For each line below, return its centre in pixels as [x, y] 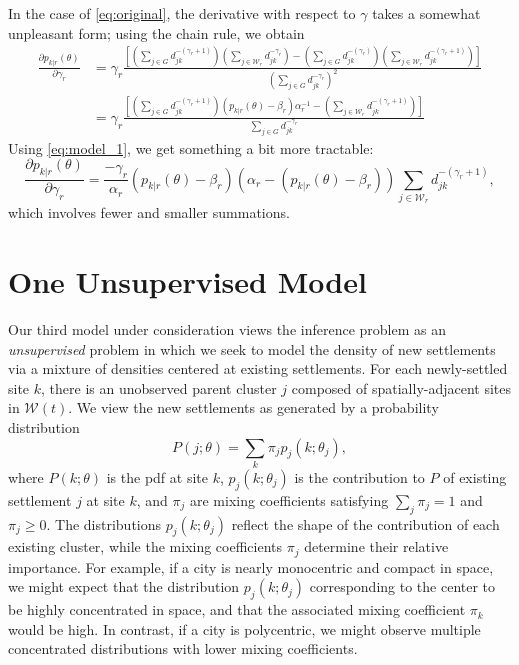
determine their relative [376, 546]
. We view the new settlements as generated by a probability [253, 407]
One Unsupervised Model [187, 281]
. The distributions [104, 523]
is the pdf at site [157, 476]
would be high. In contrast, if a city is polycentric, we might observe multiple [244, 628]
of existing [475, 476]
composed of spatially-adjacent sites [401, 387]
